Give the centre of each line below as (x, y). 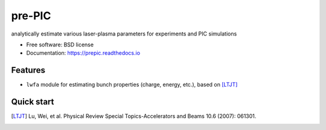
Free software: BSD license (60, 45)
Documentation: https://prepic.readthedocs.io (83, 53)
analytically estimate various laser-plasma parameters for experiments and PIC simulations (124, 34)
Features (28, 70)
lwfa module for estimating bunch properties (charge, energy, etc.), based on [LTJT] (132, 85)
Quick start (33, 102)
